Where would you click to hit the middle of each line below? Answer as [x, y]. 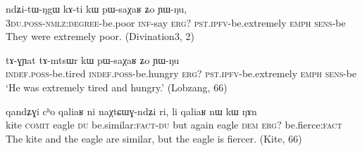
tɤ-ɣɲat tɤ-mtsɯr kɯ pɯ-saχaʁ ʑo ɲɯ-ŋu [93, 59]
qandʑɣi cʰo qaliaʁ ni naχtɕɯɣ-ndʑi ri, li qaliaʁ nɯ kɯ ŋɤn [131, 111]
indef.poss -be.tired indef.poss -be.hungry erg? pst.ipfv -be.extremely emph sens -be [181, 73]
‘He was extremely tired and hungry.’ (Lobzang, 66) [117, 87]
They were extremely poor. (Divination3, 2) [100, 36]
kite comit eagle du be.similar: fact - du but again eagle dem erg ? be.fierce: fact [174, 125]
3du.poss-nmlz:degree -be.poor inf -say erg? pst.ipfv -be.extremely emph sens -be [176, 22]
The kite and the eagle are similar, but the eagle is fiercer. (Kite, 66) [154, 138]
